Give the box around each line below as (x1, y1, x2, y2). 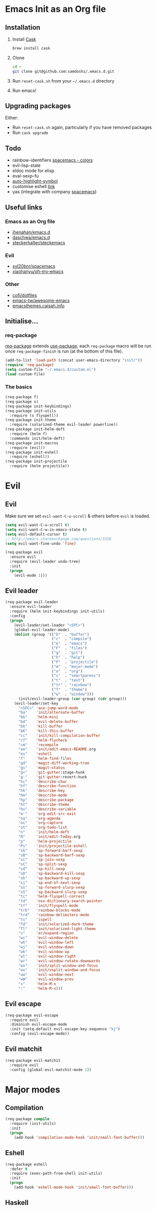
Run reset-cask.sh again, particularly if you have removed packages (12, 125, 152, 131)
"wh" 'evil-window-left (18, 940, 74, 945)
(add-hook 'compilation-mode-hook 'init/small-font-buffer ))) (14, 1135, 145, 1140)
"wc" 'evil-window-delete (18, 935, 78, 940)
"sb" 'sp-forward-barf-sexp (18, 848, 83, 853)
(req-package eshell (5, 1162, 48, 1167)
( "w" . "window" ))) (51, 692, 94, 697)
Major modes (5, 1084, 60, 1095)
